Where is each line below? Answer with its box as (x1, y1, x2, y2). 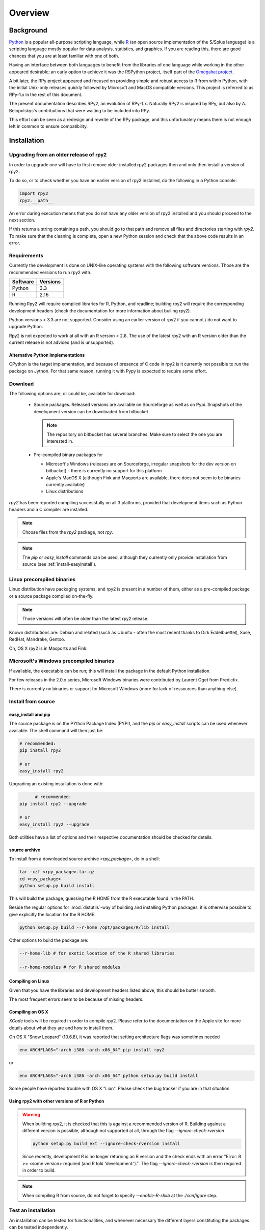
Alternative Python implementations (9, 352, 85, 358)
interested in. (47, 438, 74, 444)
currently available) (46, 481, 85, 487)
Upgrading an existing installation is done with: (9, 781, 104, 787)
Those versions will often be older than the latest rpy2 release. (22, 615, 149, 622)
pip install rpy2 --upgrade (19, 801, 87, 806)
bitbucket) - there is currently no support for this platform (46, 468, 162, 474)
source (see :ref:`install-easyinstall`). (22, 561, 97, 567)
